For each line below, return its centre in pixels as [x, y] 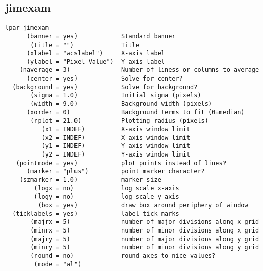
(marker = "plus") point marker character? [116, 171]
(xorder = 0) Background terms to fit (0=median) [136, 112]
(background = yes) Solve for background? [105, 87]
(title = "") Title [85, 45]
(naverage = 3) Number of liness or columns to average [139, 70]
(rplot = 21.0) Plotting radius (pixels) [119, 121]
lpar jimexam [27, 28]
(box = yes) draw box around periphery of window [143, 205]
